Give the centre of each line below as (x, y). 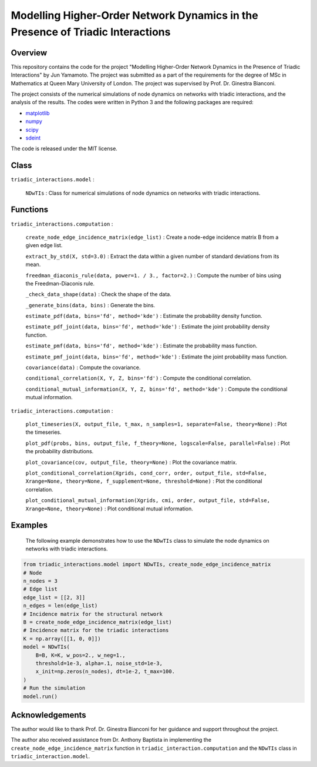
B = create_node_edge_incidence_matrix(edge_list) (98, 622)
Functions (30, 210)
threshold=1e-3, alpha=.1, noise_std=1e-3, (99, 663)
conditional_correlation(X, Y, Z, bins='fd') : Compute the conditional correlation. (139, 378)
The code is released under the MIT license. (64, 149)
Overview (29, 53)
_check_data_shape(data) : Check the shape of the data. (98, 294)
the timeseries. (43, 432)
